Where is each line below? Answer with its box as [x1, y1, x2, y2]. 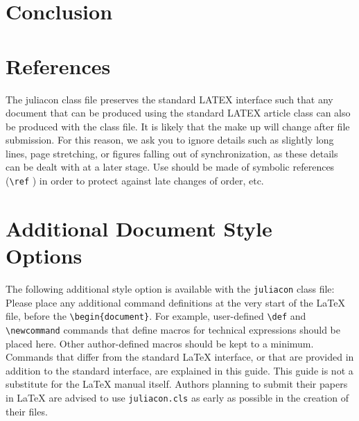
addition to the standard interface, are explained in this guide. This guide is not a [6, 363, 353, 377]
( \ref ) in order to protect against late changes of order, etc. [6, 173, 264, 188]
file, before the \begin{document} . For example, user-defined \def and [6, 309, 306, 323]
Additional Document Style [6, 214, 272, 242]
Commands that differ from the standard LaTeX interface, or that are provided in [6, 350, 354, 364]
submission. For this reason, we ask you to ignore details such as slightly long [6, 132, 334, 147]
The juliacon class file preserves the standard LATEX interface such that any [6, 92, 333, 106]
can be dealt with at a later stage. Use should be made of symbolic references [6, 160, 335, 174]
